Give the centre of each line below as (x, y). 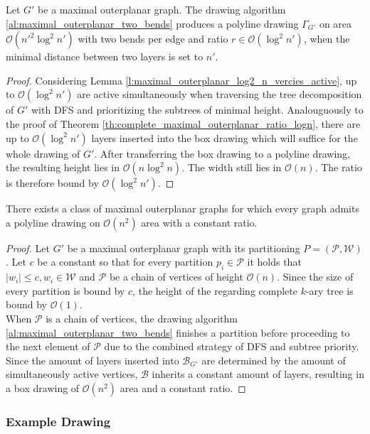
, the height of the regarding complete (215, 290)
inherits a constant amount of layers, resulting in (258, 374)
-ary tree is (329, 290)
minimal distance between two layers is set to (105, 56)
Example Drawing (58, 421)
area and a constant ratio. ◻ (183, 387)
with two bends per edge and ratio (153, 39)
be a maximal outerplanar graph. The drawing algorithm (162, 9)
